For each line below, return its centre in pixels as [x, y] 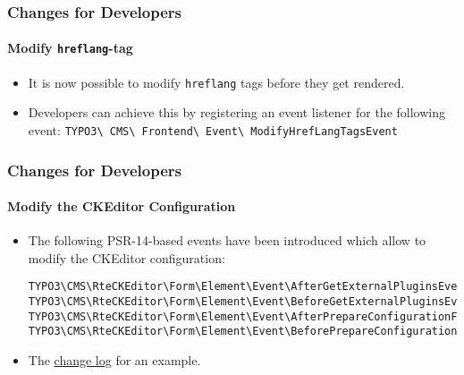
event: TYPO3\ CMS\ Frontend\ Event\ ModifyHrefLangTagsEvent [213, 129]
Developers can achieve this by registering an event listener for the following [236, 112]
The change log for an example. [114, 360]
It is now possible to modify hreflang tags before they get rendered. [216, 82]
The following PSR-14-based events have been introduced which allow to [227, 240]
